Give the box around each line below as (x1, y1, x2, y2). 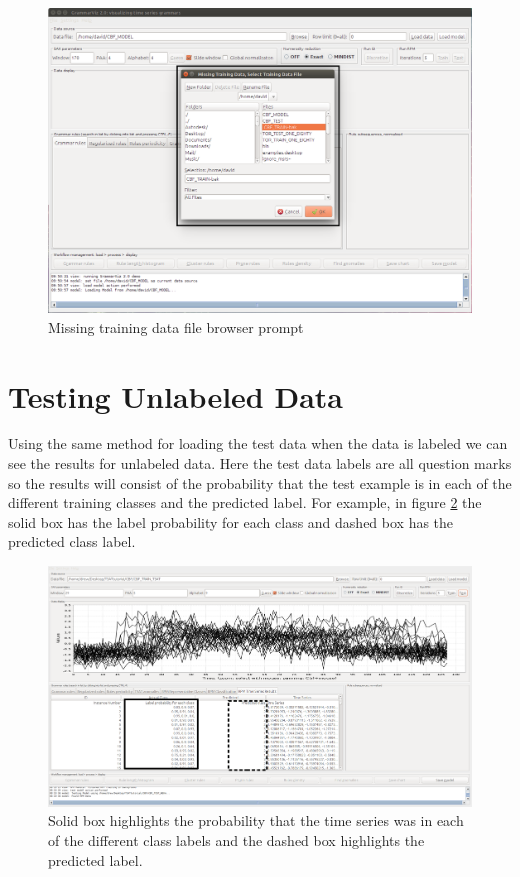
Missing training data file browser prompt (48, 316, 304, 337)
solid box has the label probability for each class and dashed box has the (8, 511, 454, 532)
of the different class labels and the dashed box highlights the (48, 830, 425, 851)
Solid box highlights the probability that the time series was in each (48, 810, 464, 831)
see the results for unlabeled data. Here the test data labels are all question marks (8, 453, 512, 474)
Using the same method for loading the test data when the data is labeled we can (8, 433, 508, 454)
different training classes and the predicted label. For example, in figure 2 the (8, 492, 482, 513)
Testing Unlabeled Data (8, 375, 343, 416)
